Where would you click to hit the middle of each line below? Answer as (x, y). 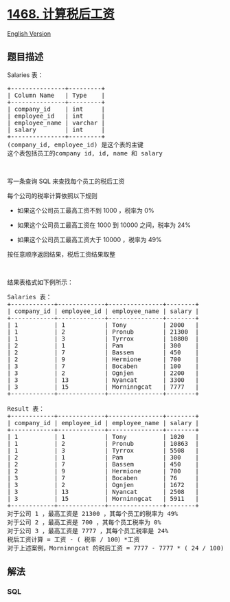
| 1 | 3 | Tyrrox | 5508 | (103, 450)
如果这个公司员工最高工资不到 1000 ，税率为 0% (85, 210)
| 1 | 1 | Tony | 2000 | (103, 325)
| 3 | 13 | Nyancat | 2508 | (103, 492)
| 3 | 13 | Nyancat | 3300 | (103, 380)
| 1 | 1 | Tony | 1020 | (103, 437)
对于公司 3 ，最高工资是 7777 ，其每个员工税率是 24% (88, 531)
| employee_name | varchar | (56, 122)
